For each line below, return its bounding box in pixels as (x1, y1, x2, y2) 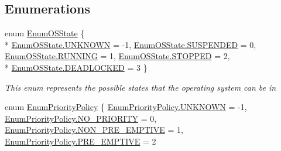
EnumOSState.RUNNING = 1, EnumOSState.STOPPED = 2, (5, 50, 230, 62)
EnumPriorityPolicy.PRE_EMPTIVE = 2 (5, 135, 156, 147)
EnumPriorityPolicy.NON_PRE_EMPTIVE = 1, (5, 123, 183, 136)
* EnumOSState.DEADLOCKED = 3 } (5, 61, 148, 73)
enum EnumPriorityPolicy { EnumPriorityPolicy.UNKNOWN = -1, (5, 101, 247, 113)
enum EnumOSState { (5, 27, 85, 39)
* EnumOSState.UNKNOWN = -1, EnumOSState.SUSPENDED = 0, (5, 38, 256, 50)
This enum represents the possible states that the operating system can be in (5, 81, 276, 93)
